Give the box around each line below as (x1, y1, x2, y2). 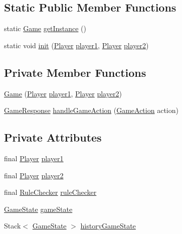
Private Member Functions (4, 64, 146, 80)
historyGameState (80, 220, 136, 231)
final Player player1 (4, 153, 64, 163)
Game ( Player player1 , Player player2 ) (4, 88, 122, 98)
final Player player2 (4, 170, 64, 180)
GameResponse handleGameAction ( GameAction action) (4, 105, 178, 115)
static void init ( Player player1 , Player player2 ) (4, 40, 149, 50)
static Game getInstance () (4, 23, 86, 34)
